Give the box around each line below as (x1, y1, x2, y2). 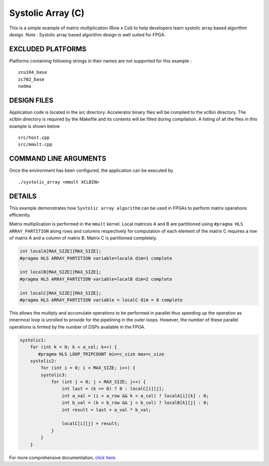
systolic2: (30, 358, 57, 363)
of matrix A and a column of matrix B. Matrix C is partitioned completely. (9, 235, 157, 241)
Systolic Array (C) (9, 7, 85, 18)
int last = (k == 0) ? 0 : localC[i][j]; (61, 386, 164, 392)
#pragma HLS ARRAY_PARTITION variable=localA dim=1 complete (19, 255, 172, 261)
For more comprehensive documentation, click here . (9, 455, 117, 461)
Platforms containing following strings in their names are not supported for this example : (9, 58, 192, 64)
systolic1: (19, 337, 46, 343)
